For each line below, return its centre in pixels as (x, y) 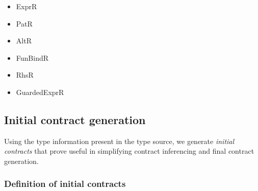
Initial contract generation (75, 119)
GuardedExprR (40, 92)
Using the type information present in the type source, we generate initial (119, 141)
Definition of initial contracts (65, 184)
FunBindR (32, 57)
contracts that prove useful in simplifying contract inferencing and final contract (129, 151)
